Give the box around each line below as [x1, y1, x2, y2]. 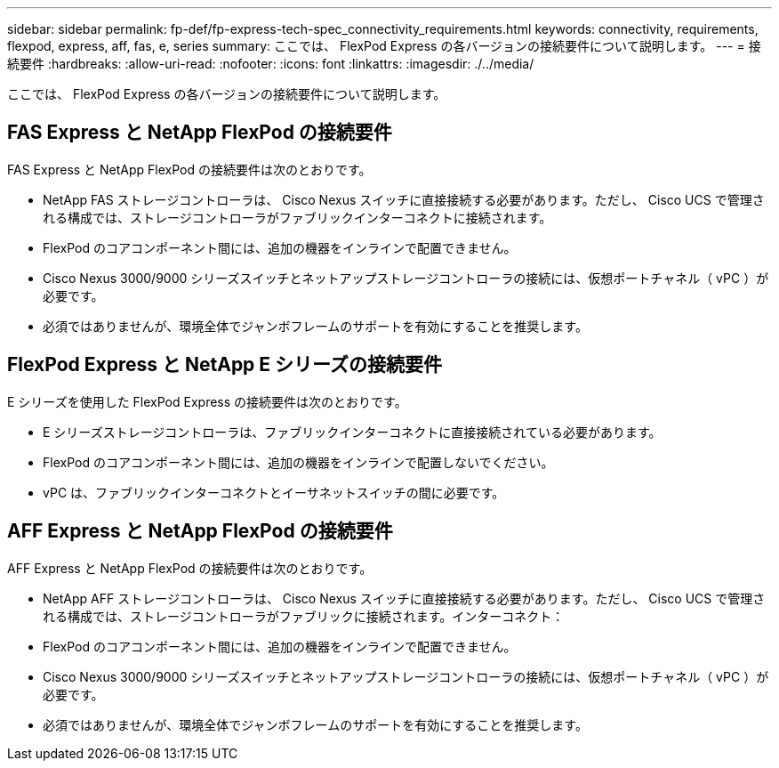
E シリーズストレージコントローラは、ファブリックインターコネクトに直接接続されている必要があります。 [43, 424, 662, 440]
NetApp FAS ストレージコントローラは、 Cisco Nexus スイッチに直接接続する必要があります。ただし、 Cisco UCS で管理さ [43, 191, 765, 207]
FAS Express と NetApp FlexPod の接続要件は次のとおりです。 [7, 161, 372, 177]
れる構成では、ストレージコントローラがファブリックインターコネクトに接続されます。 [43, 209, 552, 225]
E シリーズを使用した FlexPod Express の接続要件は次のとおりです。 [7, 393, 407, 409]
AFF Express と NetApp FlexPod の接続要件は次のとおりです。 [7, 560, 373, 576]
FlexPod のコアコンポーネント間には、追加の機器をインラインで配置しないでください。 [43, 454, 554, 470]
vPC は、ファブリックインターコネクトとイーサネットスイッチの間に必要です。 [43, 484, 505, 500]
